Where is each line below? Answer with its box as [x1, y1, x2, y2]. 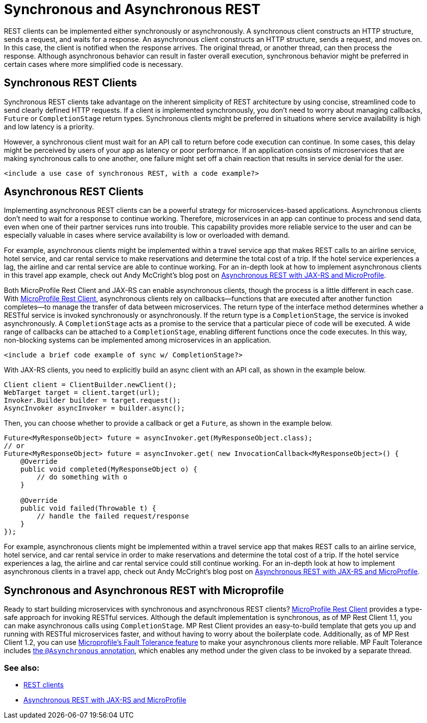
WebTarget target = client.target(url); [4, 389, 161, 397]
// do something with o [37, 473, 127, 481]
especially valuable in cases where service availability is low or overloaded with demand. [4, 231, 290, 240]
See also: [4, 662, 40, 673]
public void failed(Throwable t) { [20, 504, 156, 513]
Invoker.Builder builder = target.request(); [4, 396, 181, 405]
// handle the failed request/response [37, 512, 189, 520]
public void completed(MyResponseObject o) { [20, 465, 198, 474]
